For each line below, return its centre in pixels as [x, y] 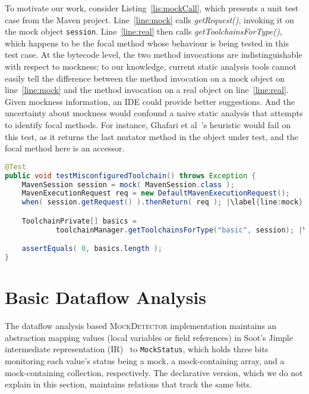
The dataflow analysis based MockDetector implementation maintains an [141, 326]
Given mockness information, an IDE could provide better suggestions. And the [150, 101]
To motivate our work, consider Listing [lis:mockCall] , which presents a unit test [152, 8]
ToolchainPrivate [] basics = [79, 221]
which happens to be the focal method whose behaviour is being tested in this [147, 43]
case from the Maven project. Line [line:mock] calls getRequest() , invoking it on [149, 19]
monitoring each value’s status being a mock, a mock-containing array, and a [145, 360]
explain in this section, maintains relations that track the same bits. [128, 384]
